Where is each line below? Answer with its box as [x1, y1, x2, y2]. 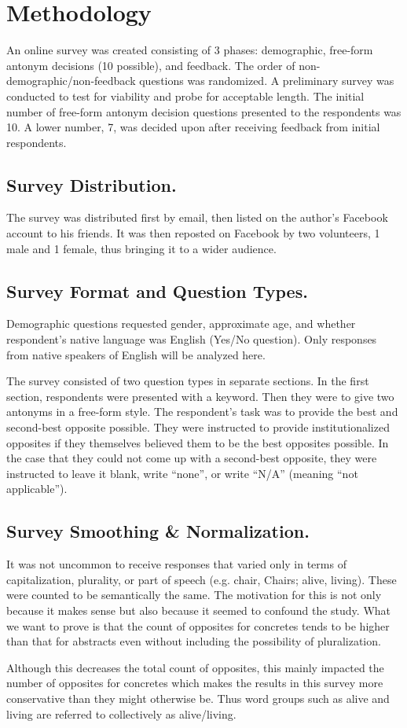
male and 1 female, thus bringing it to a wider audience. [6, 240, 277, 256]
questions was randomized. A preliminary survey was [139, 72, 394, 89]
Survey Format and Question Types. [6, 278, 308, 303]
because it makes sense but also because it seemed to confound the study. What [6, 601, 391, 618]
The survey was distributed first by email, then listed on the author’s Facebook [6, 209, 388, 226]
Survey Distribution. [6, 172, 177, 197]
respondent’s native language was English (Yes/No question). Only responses [6, 331, 377, 347]
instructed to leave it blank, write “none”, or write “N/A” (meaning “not [6, 465, 358, 481]
